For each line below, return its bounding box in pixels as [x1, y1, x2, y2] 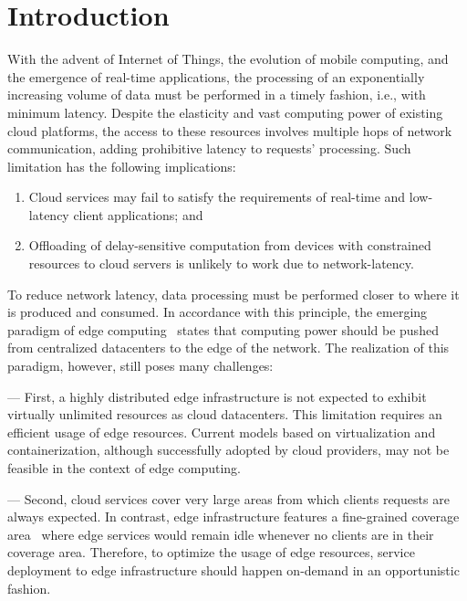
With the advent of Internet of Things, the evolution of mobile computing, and [7, 49, 449, 69]
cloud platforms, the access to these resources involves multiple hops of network [7, 121, 452, 140]
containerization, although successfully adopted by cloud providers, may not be [7, 440, 450, 459]
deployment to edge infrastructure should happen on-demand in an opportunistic [7, 560, 460, 579]
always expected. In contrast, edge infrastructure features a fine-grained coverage [7, 507, 460, 526]
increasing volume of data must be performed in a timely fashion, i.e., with [7, 85, 426, 104]
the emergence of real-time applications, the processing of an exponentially [7, 67, 425, 86]
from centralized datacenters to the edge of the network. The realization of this [7, 338, 450, 357]
